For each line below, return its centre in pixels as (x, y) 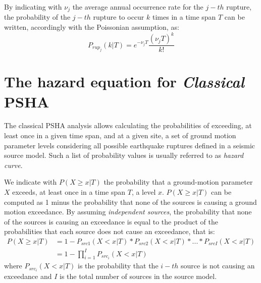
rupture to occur (119, 17)
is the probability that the (118, 266)
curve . (13, 165)
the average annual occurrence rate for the (138, 7)
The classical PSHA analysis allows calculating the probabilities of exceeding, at (128, 125)
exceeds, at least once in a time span (69, 192)
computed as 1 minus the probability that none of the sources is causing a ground (130, 202)
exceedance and (28, 276)
